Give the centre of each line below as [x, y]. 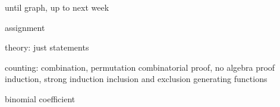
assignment [25, 27]
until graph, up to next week [57, 7]
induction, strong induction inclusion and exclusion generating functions [136, 79]
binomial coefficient [40, 98]
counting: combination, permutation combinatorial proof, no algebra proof [140, 67]
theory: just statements [47, 47]
